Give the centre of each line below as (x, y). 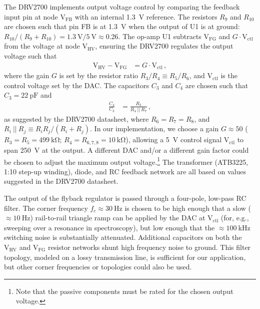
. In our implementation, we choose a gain (154, 128)
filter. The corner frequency (46, 208)
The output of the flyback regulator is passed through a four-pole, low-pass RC (125, 198)
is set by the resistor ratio (99, 75)
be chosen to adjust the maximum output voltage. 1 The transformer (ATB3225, (126, 161)
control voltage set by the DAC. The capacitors (77, 85)
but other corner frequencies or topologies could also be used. (98, 267)
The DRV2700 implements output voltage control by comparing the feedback (122, 7)
